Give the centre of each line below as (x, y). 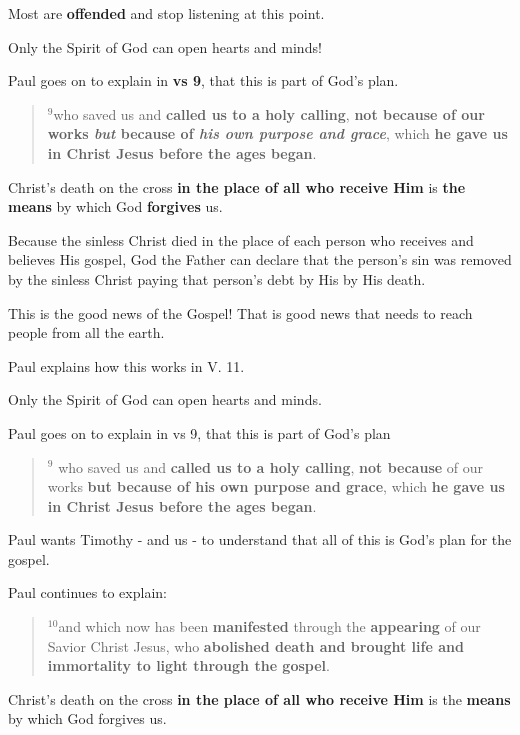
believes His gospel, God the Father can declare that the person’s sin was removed (260, 259)
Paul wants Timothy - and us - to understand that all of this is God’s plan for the (260, 539)
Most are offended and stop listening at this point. (166, 13)
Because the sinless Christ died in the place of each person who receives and (241, 239)
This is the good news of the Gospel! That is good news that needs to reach (240, 312)
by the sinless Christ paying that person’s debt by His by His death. (217, 278)
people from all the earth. (86, 332)
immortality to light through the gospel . (188, 665)
